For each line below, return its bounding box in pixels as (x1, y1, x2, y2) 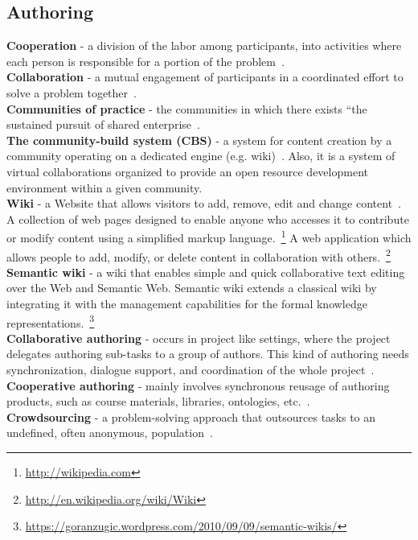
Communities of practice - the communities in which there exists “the (6, 100, 367, 117)
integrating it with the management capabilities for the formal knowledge (6, 295, 367, 312)
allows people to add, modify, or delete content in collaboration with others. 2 (6, 245, 391, 265)
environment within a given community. (6, 179, 203, 196)
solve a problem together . (6, 84, 137, 101)
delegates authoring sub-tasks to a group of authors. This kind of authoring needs (6, 345, 409, 362)
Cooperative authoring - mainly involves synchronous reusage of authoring (6, 377, 390, 394)
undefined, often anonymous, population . (6, 424, 213, 441)
